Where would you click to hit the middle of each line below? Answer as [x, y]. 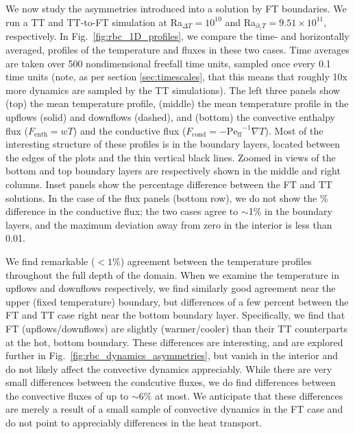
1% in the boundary [290, 211]
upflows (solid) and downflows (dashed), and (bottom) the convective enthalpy [170, 117]
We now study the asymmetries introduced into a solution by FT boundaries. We [176, 8]
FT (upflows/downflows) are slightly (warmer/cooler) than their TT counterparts [176, 328]
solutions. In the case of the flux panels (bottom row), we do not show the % [167, 197]
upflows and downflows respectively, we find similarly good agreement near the [171, 288]
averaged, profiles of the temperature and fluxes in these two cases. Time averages [177, 50]
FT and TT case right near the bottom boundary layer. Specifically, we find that [175, 315]
